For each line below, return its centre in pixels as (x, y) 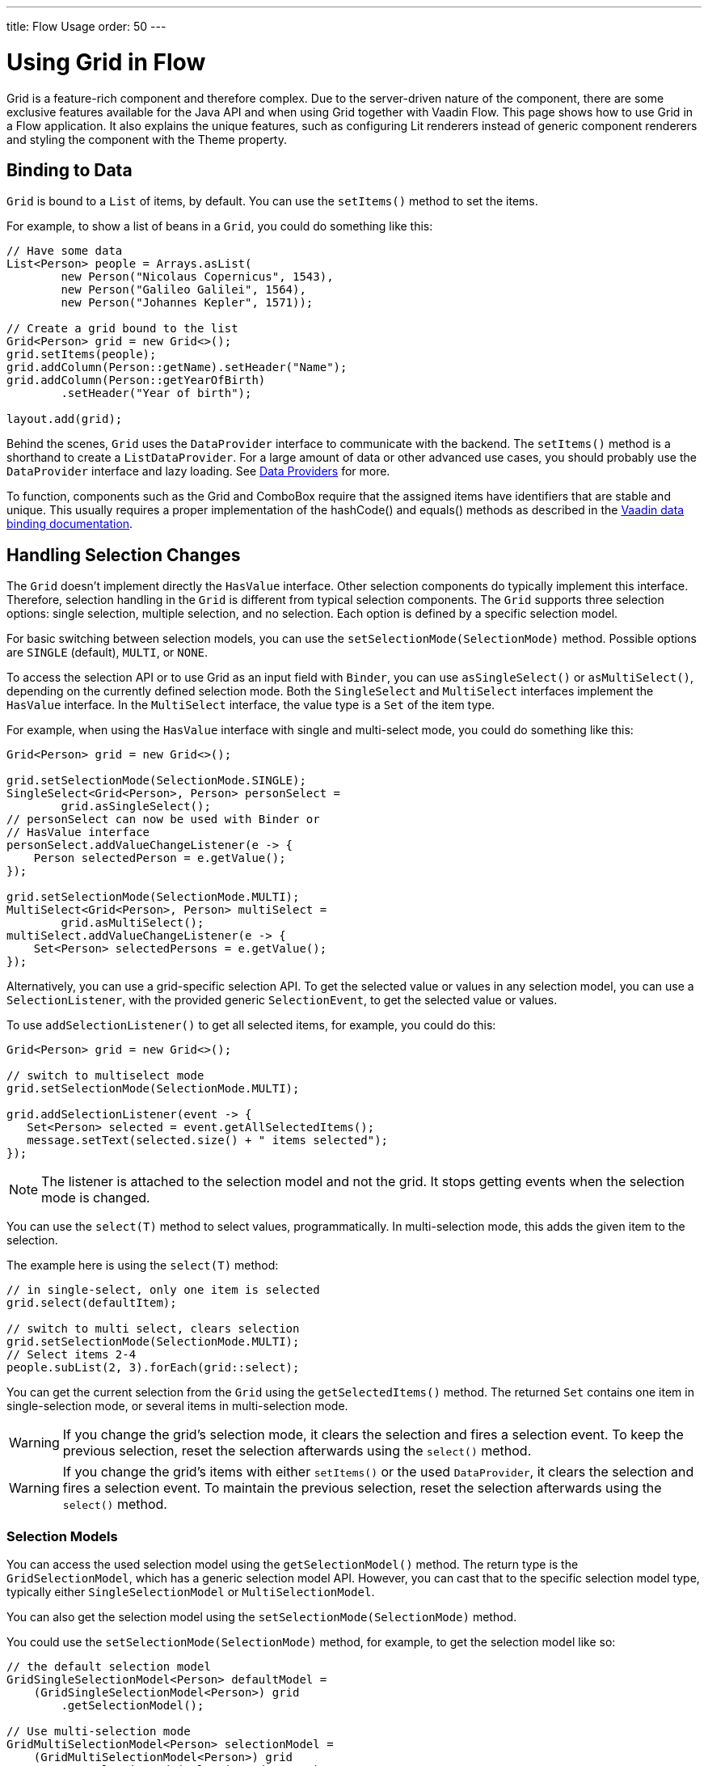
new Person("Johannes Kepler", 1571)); (187, 303)
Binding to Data (70, 170)
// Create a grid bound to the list (122, 329)
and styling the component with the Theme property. (147, 139)
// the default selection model (109, 1666)
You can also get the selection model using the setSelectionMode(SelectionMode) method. (262, 1616)
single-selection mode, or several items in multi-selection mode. (177, 1406)
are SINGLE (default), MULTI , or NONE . (107, 653)
